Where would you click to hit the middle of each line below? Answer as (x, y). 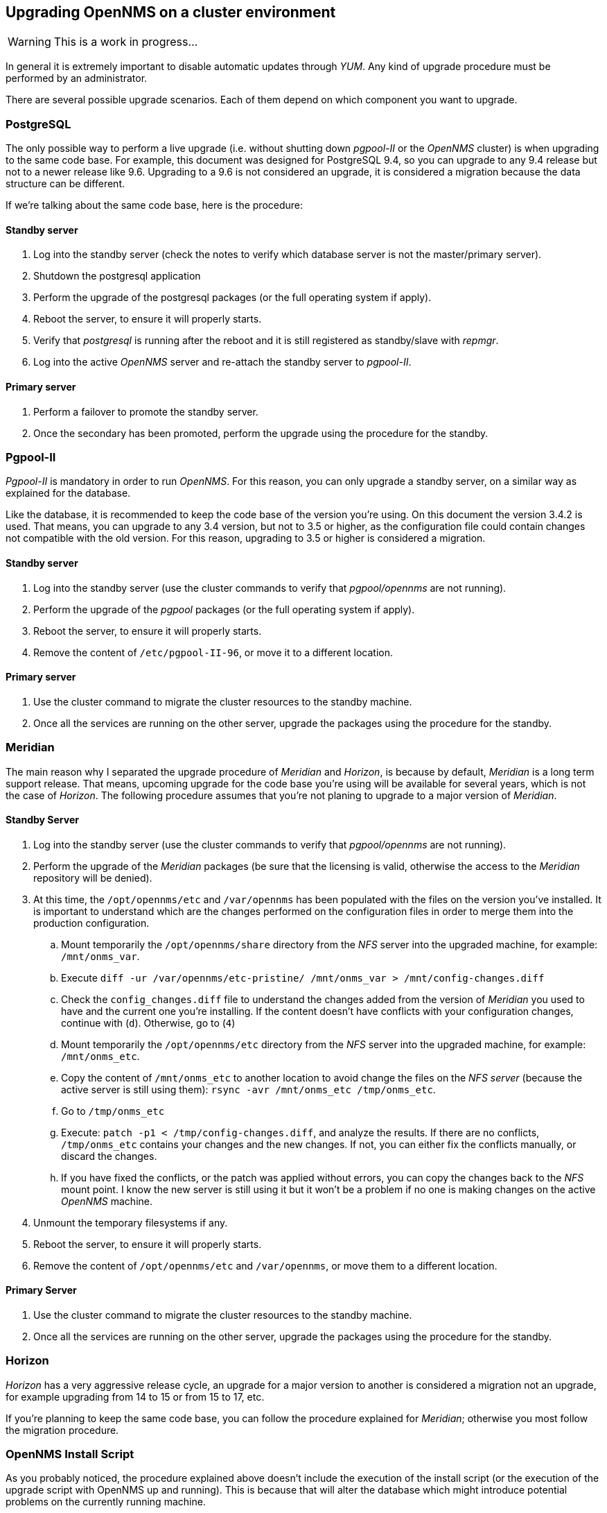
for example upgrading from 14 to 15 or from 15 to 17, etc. (135, 1396)
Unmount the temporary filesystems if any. (131, 1222)
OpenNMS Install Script (70, 1454)
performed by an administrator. (77, 78)
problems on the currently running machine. (106, 1502)
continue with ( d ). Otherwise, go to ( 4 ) (148, 1023)
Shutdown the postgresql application (117, 276)
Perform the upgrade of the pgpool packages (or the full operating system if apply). (224, 609)
